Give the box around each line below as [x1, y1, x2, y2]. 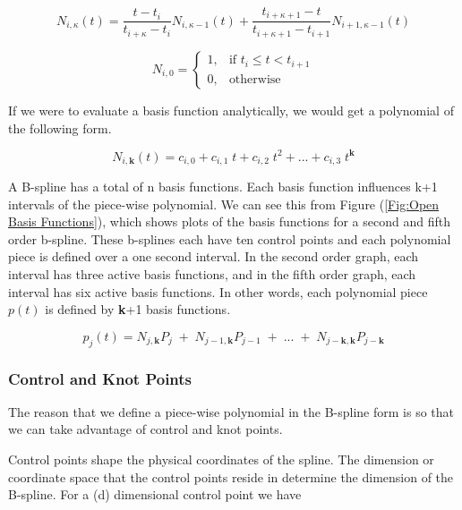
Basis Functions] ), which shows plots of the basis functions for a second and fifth [8, 212, 450, 231]
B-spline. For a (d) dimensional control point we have [8, 485, 302, 504]
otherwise [228, 72, 281, 86]
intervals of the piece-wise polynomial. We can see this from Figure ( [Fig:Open [8, 194, 440, 213]
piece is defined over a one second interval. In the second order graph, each [8, 247, 419, 266]
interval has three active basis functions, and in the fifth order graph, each [8, 265, 416, 284]
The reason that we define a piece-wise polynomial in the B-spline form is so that [8, 402, 454, 421]
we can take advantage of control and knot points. [8, 420, 283, 438]
